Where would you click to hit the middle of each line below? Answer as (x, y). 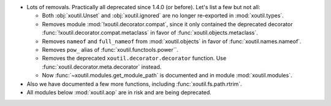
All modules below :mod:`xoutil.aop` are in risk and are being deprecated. (119, 92)
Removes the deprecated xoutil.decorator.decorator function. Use (134, 58)
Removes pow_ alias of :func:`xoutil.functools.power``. (110, 49)
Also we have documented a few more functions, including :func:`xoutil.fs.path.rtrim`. (134, 84)
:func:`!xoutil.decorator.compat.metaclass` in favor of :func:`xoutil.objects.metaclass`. (150, 33)
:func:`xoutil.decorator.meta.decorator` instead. (102, 66)
